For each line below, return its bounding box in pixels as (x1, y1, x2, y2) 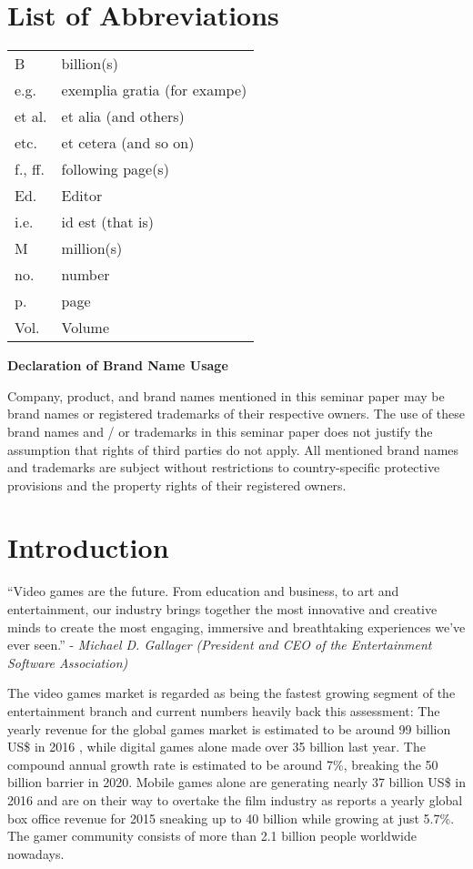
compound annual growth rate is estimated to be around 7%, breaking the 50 (7, 754, 438, 773)
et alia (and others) (61, 106, 185, 127)
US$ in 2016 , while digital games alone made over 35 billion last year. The (7, 737, 426, 756)
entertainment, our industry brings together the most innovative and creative (7, 600, 438, 618)
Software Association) (7, 652, 128, 672)
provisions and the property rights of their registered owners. (7, 475, 347, 494)
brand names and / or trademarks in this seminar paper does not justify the (7, 421, 433, 440)
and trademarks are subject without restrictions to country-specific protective (7, 458, 440, 477)
